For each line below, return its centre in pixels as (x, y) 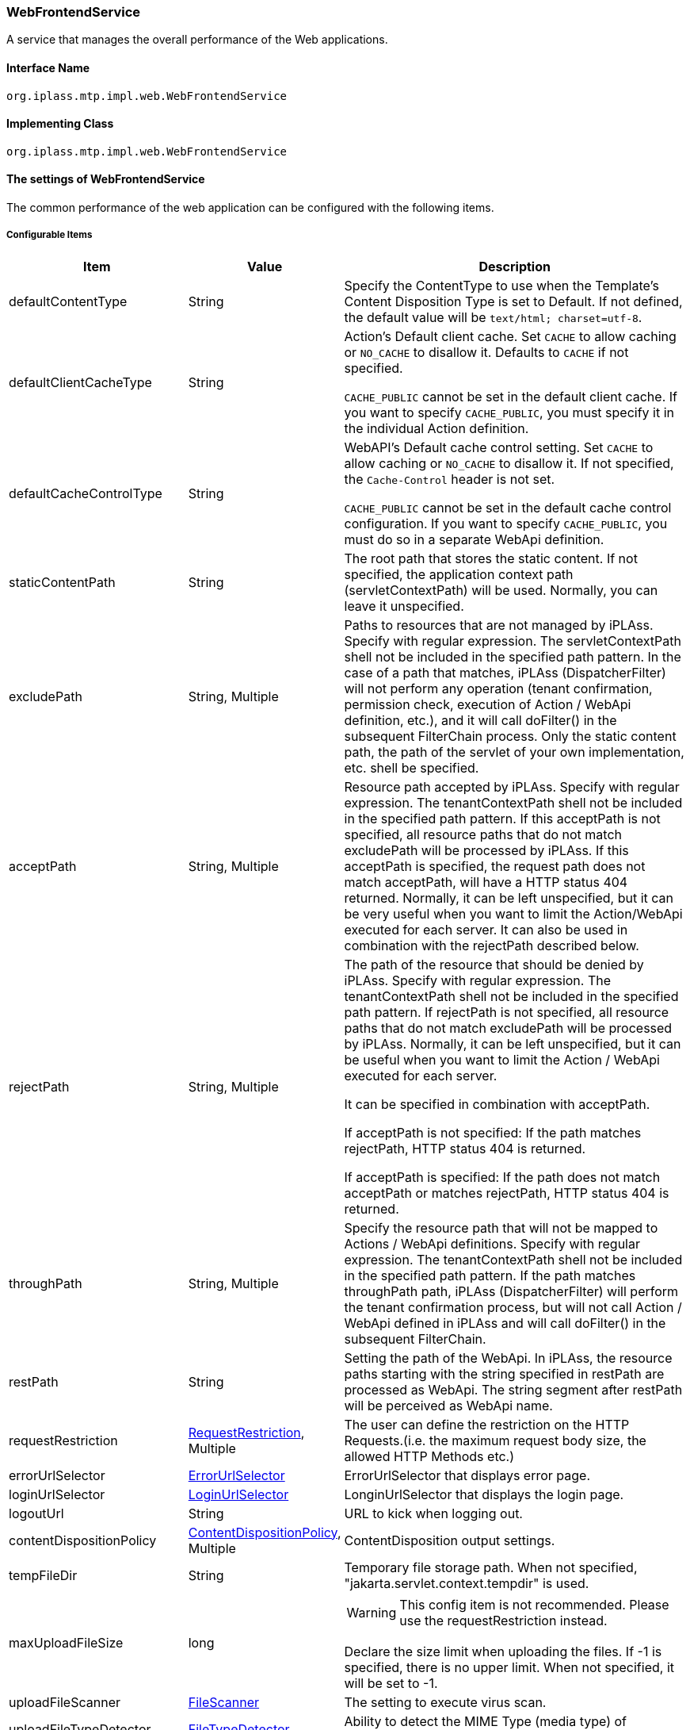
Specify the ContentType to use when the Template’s (501, 285)
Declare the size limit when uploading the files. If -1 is (503, 1651)
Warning (372, 1612)
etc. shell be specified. (412, 767)
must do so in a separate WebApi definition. (474, 539)
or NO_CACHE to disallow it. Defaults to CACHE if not (486, 352)
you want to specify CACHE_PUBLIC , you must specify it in (509, 412)
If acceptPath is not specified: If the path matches (493, 1132)
